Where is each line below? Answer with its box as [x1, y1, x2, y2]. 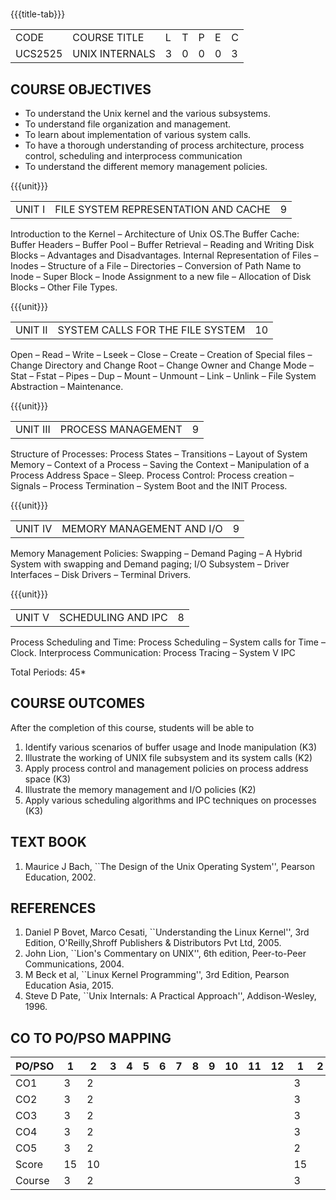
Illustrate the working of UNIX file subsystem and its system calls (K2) [24, 751, 313, 763]
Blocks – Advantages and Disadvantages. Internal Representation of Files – [10, 249, 319, 261]
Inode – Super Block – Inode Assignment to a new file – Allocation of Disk [10, 271, 312, 282]
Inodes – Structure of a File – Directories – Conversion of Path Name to [10, 260, 302, 272]
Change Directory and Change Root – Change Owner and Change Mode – [10, 359, 314, 371]
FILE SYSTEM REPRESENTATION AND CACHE [54, 203, 271, 216]
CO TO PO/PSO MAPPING [10, 1029, 172, 1047]
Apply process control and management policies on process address [24, 762, 309, 774]
